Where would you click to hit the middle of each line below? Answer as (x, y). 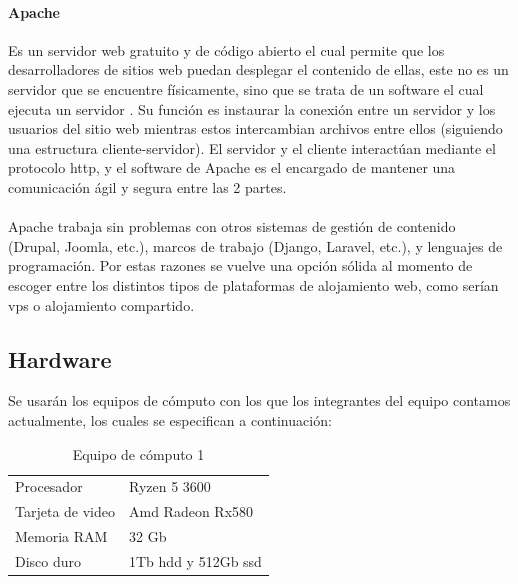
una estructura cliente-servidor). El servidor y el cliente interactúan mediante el (252, 147)
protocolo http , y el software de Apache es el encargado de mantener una (232, 167)
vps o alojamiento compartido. (101, 304)
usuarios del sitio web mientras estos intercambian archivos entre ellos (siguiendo (255, 128)
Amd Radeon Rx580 (191, 511)
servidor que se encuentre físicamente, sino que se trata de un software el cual (246, 88)
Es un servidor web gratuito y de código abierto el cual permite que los (226, 49)
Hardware (60, 358)
